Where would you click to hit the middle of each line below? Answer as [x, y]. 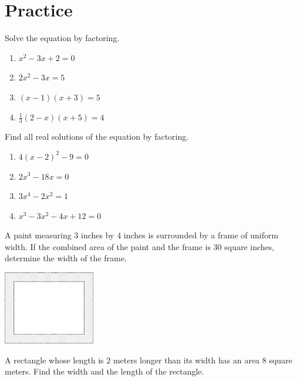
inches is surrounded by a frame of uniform [201, 235]
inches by [98, 235]
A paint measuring [38, 235]
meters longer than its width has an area [186, 360]
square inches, [249, 246]
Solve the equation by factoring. [62, 38]
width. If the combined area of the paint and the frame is [108, 246]
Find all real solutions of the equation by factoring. [97, 136]
